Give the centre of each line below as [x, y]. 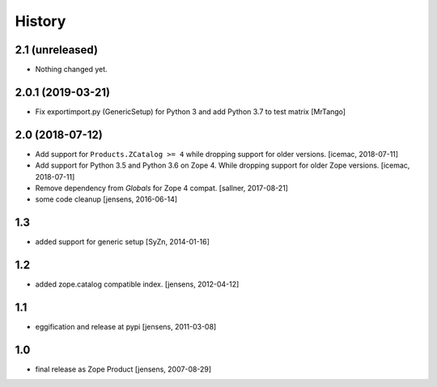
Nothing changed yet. [72, 70]
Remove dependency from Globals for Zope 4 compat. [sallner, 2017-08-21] [162, 188]
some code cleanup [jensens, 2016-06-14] [106, 199]
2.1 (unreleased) [57, 50]
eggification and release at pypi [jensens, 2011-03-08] [126, 327]
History [40, 21]
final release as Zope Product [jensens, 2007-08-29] [123, 369]
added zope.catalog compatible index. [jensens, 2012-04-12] [137, 284]
